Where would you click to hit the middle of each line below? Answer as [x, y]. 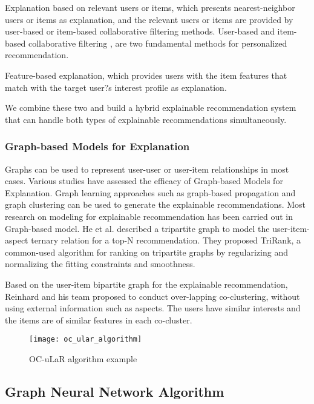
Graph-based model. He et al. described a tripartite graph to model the [137, 228]
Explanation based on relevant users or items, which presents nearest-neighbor [150, 7]
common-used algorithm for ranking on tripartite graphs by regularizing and [146, 252]
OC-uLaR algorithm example [83, 358]
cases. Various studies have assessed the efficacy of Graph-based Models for [144, 181]
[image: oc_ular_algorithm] [86, 339]
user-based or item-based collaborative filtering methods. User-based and [140, 31]
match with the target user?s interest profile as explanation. [116, 87]
